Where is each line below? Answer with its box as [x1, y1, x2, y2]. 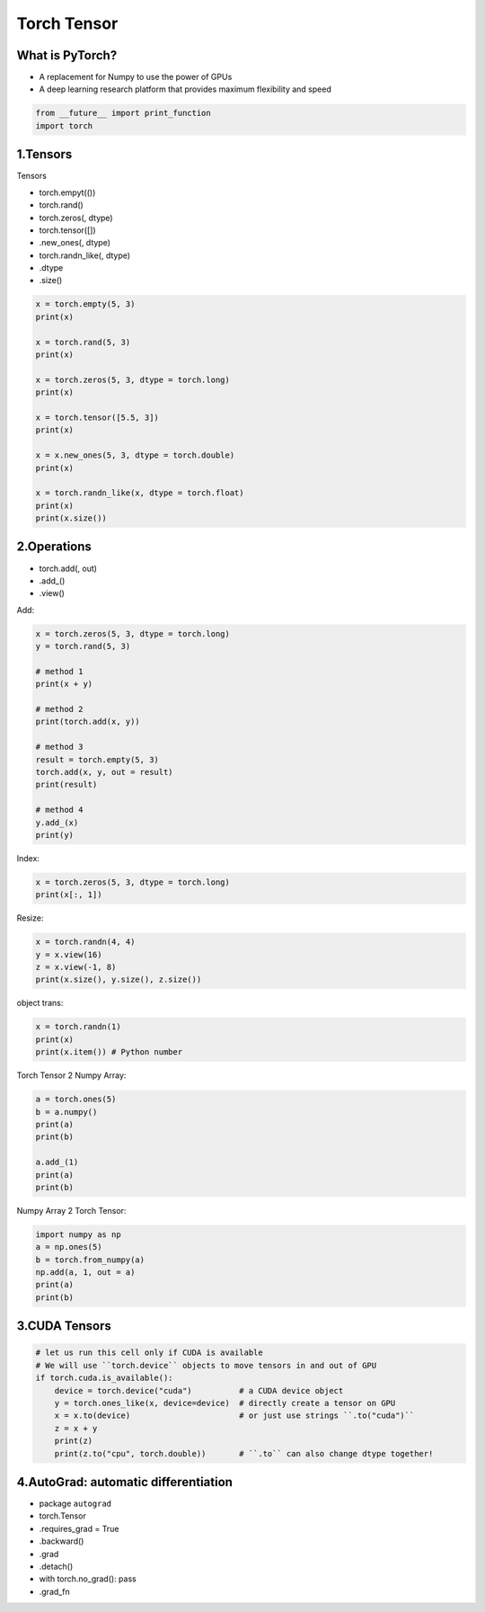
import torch [35, 120, 93, 130]
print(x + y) [35, 679, 93, 690]
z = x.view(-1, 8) [35, 962, 117, 973]
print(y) [35, 830, 75, 840]
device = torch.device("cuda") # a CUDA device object [54, 1385, 344, 1395]
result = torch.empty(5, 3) [35, 754, 159, 764]
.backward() [39, 1536, 84, 1546]
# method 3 [35, 742, 84, 753]
